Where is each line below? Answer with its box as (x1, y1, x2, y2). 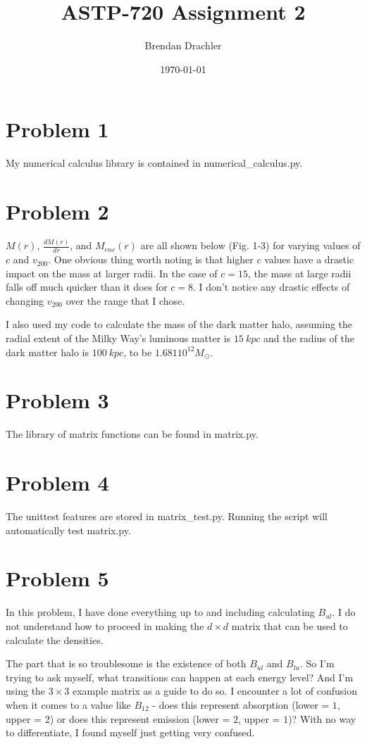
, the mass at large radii (247, 265, 352, 280)
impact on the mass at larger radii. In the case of (6, 265, 218, 280)
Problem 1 (6, 115, 109, 144)
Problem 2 (6, 197, 109, 226)
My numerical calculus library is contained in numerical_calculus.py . (6, 156, 303, 170)
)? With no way (288, 711, 356, 726)
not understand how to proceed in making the (6, 619, 204, 633)
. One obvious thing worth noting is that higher (48, 252, 254, 267)
